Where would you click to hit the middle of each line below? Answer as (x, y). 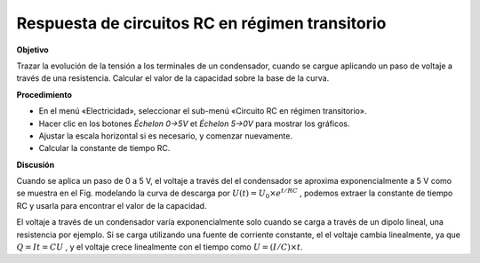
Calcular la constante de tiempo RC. (104, 148)
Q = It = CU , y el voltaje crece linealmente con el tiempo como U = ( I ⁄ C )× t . (160, 247)
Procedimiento (44, 94)
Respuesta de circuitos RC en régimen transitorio (201, 23)
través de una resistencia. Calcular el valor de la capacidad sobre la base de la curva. (173, 78)
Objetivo (32, 50)
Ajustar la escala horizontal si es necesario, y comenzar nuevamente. (166, 135)
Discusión (36, 164)
